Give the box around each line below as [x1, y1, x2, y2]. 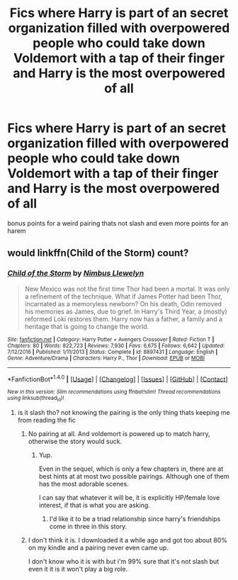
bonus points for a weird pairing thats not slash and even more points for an [7, 218, 229, 228]
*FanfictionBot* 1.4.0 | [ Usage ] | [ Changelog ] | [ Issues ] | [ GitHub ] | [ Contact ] [7, 374, 228, 384]
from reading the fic [17, 416, 76, 424]
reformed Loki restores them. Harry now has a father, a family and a [24, 314, 223, 323]
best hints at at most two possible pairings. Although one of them [38, 472, 229, 480]
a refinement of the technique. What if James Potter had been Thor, [24, 292, 223, 301]
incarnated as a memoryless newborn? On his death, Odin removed [24, 299, 222, 308]
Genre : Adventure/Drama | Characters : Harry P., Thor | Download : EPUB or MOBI [7, 355, 205, 362]
